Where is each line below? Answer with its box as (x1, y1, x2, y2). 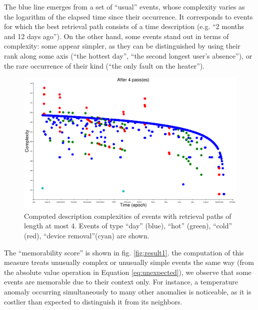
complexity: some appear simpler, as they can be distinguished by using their (4, 41, 240, 51)
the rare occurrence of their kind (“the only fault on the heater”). (4, 60, 205, 71)
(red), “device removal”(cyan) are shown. (24, 230, 149, 241)
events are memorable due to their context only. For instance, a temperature (4, 276, 238, 287)
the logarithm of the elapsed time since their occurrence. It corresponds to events (4, 11, 253, 22)
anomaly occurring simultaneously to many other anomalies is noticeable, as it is (4, 286, 251, 296)
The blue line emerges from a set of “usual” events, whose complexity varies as (4, 2, 245, 12)
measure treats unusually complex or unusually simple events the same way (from (4, 257, 254, 267)
